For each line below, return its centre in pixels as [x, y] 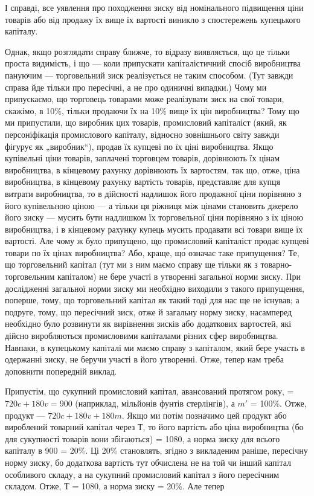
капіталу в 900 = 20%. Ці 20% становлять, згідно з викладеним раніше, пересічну [156, 450]
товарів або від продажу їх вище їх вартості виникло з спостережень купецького [153, 19]
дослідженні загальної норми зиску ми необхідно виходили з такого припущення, [155, 288]
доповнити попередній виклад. [61, 371]
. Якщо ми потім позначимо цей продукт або [204, 415]
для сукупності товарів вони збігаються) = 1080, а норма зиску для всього [143, 438]
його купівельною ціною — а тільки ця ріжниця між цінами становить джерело [152, 205]
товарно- [276, 264]
